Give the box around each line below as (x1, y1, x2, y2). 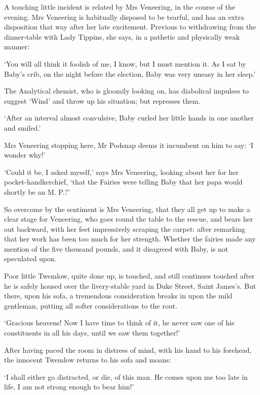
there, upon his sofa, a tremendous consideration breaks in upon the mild (4, 290, 233, 301)
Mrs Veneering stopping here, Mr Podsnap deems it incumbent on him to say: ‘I (4, 139, 253, 150)
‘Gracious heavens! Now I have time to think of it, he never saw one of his (4, 317, 235, 328)
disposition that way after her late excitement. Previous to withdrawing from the (4, 21, 256, 32)
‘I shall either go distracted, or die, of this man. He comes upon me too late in (4, 371, 248, 382)
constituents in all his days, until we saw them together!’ (4, 327, 180, 338)
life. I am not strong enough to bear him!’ (4, 381, 134, 392)
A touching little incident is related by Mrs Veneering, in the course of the (4, 2, 235, 12)
